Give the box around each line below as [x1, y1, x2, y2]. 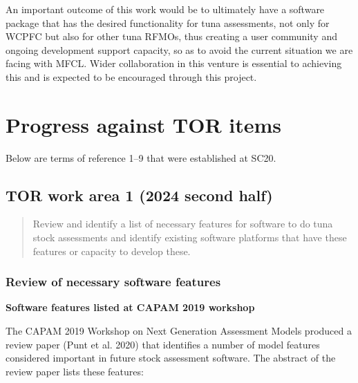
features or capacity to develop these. [32, 243, 191, 258]
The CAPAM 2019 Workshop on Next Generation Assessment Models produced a [6, 324, 352, 338]
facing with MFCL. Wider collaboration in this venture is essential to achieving [6, 56, 342, 71]
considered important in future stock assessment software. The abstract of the [6, 351, 336, 365]
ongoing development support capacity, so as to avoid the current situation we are [6, 42, 353, 57]
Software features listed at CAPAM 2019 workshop [6, 300, 255, 315]
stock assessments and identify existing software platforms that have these [32, 230, 347, 245]
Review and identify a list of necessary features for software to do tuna [32, 216, 333, 231]
